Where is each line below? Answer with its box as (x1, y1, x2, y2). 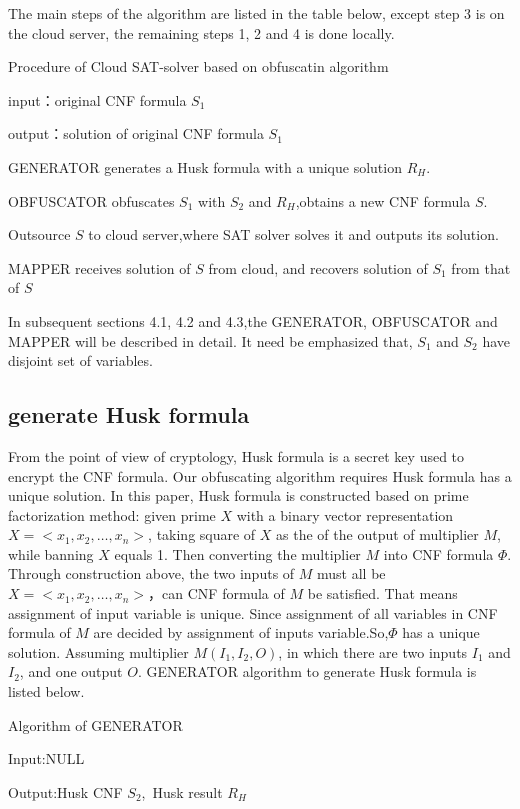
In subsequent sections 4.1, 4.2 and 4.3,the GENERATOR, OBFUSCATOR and (8, 310, 498, 331)
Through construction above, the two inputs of (8, 563, 295, 584)
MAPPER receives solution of (8, 257, 191, 278)
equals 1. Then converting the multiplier (114, 543, 361, 564)
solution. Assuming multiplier (8, 641, 189, 662)
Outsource (8, 224, 71, 245)
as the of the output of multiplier (276, 524, 479, 545)
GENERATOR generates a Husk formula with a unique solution (8, 156, 402, 177)
